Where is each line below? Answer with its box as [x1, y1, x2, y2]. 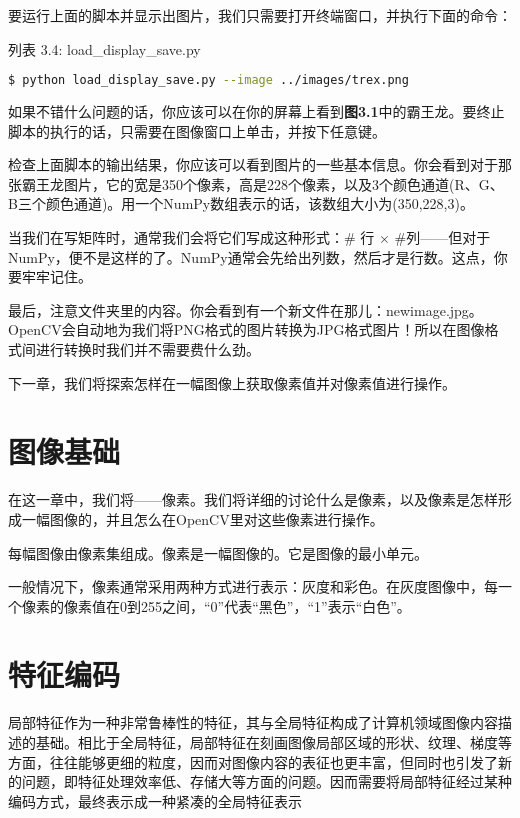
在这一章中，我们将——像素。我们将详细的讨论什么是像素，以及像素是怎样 [8, 489, 498, 510]
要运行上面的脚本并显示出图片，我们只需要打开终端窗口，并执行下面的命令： [8, 5, 512, 25]
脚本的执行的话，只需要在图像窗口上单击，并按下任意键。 [8, 120, 386, 141]
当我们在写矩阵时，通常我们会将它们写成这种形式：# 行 [8, 227, 375, 248]
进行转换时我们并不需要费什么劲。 [35, 339, 260, 359]
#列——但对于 [394, 227, 491, 248]
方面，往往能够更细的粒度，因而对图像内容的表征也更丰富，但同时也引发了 [8, 751, 498, 772]
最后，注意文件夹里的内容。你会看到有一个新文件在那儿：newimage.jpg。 [8, 299, 483, 320]
